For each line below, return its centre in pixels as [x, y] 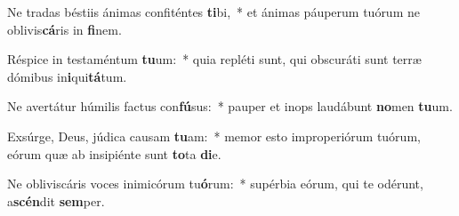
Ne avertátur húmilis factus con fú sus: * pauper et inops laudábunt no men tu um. [230, 106]
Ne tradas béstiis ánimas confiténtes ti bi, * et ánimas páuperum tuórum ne [213, 12]
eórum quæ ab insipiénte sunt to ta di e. [114, 153]
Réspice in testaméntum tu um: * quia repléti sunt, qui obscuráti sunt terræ [214, 59]
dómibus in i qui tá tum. [67, 76]
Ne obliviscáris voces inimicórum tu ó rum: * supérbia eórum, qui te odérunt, [215, 184]
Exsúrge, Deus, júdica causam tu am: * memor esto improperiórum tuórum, [214, 136]
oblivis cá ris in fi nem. [64, 29]
